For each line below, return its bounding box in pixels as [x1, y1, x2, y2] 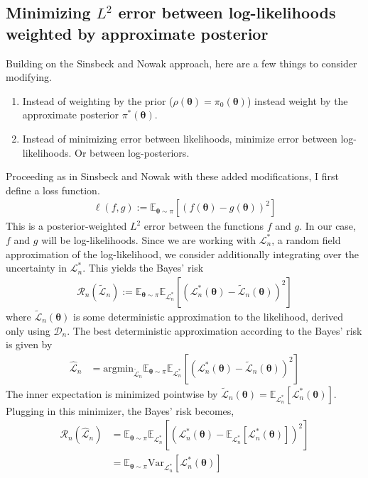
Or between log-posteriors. [75, 145, 190, 160]
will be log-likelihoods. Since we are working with [41, 232, 256, 247]
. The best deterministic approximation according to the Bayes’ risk [67, 323, 362, 338]
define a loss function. [6, 182, 100, 197]
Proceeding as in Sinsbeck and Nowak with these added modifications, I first [6, 169, 339, 184]
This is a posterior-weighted [6, 218, 127, 233]
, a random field [271, 232, 341, 247]
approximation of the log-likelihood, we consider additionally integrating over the [6, 246, 359, 261]
